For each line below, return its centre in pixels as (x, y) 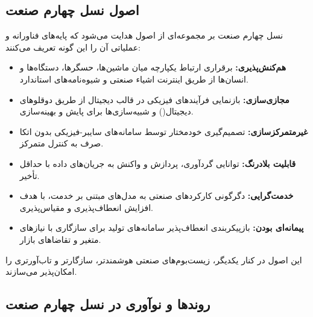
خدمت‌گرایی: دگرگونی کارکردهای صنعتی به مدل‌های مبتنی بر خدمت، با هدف (156, 196)
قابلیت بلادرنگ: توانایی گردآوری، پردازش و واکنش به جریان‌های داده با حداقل (158, 163)
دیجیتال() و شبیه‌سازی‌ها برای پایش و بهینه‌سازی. (106, 111)
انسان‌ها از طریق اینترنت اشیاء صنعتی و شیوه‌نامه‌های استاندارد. (134, 79)
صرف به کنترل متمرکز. (62, 143)
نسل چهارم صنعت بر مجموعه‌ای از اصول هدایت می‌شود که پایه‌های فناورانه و (144, 35)
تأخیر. (30, 175)
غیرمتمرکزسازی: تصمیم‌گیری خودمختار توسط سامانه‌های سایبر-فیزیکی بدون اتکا (164, 131)
